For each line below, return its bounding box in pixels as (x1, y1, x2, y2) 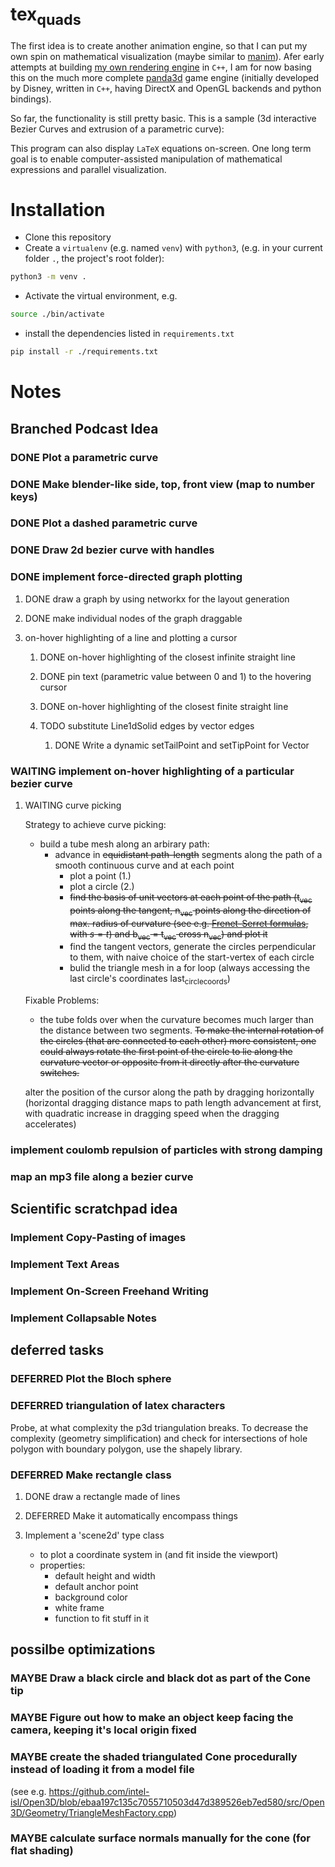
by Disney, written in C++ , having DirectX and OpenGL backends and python (10, 82, 322, 94)
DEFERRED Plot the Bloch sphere (10, 1372, 172, 1386)
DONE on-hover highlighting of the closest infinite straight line (39, 651, 296, 663)
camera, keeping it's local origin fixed (10, 1723, 197, 1737)
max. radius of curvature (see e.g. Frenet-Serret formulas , (69, 917, 309, 929)
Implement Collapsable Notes (10, 1311, 157, 1325)
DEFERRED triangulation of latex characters (10, 1399, 226, 1413)
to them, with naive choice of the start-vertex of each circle (69, 951, 315, 963)
